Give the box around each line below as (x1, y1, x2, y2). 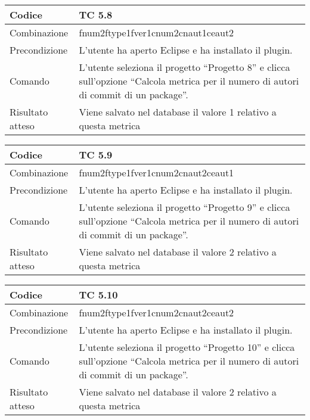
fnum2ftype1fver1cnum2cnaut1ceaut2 (79, 26, 234, 39)
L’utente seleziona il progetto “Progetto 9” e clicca (79, 200, 290, 214)
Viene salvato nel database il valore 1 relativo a (79, 105, 277, 119)
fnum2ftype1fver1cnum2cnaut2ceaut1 (79, 166, 234, 179)
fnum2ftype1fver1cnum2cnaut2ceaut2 (79, 306, 234, 319)
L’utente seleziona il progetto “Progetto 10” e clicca (79, 340, 295, 354)
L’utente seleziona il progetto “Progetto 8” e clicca (79, 60, 290, 74)
